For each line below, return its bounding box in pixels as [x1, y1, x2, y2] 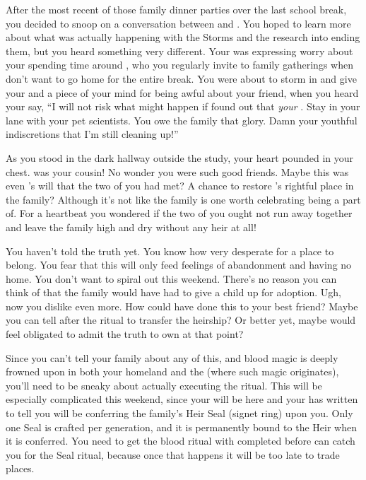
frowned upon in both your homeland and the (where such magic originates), [6, 364, 339, 379]
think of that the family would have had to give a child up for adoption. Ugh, [6, 285, 341, 300]
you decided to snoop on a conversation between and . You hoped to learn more [6, 16, 351, 30]
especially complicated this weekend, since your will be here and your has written [6, 392, 358, 406]
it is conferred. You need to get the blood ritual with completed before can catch [6, 433, 355, 448]
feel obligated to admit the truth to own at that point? [6, 327, 244, 341]
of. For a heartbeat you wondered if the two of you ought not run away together [6, 206, 353, 221]
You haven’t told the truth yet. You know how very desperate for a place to [6, 243, 334, 258]
